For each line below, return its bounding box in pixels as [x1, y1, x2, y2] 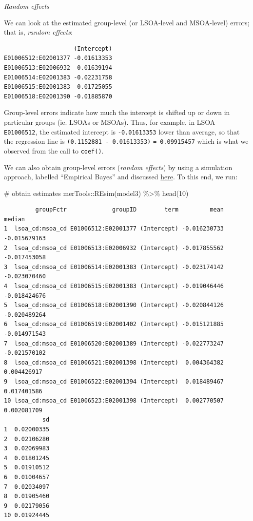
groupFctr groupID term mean [35, 206, 224, 213]
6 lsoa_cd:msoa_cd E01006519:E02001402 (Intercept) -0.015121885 [4, 321, 224, 328]
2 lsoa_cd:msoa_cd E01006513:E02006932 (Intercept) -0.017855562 [4, 244, 224, 251]
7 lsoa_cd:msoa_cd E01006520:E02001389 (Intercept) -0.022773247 [4, 340, 224, 347]
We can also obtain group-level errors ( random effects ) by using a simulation [4, 162, 233, 172]
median [4, 215, 25, 223]
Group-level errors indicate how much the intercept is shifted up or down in [4, 107, 230, 117]
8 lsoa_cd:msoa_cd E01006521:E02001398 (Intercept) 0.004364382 [4, 359, 224, 366]
